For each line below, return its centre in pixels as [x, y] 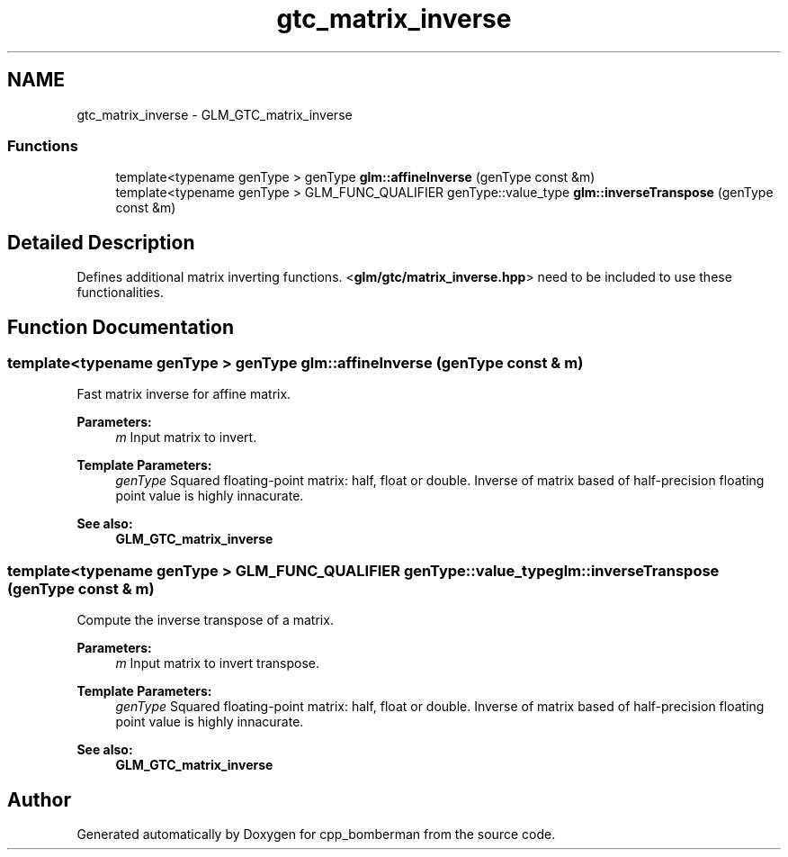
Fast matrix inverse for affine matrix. [184, 394]
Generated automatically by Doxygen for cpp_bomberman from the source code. [316, 834]
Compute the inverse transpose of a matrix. [205, 620]
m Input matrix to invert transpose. [217, 663]
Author [39, 799]
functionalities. [120, 293]
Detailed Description [101, 242]
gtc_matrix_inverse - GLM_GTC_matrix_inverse [215, 114]
